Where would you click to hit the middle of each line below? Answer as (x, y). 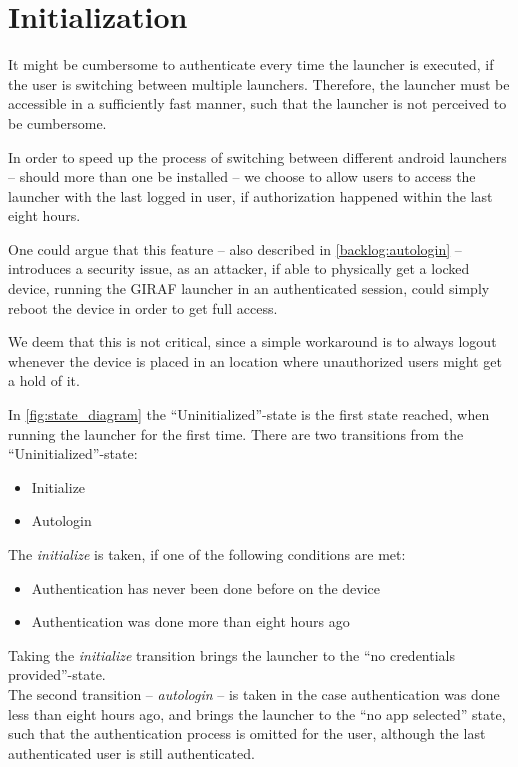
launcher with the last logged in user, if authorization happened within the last (250, 195)
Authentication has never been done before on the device (206, 587)
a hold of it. (44, 380)
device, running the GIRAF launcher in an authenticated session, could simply (249, 288)
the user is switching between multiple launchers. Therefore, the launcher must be (259, 83)
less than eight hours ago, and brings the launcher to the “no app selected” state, (257, 713)
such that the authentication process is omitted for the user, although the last (247, 733)
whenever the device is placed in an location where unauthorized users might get (255, 360)
